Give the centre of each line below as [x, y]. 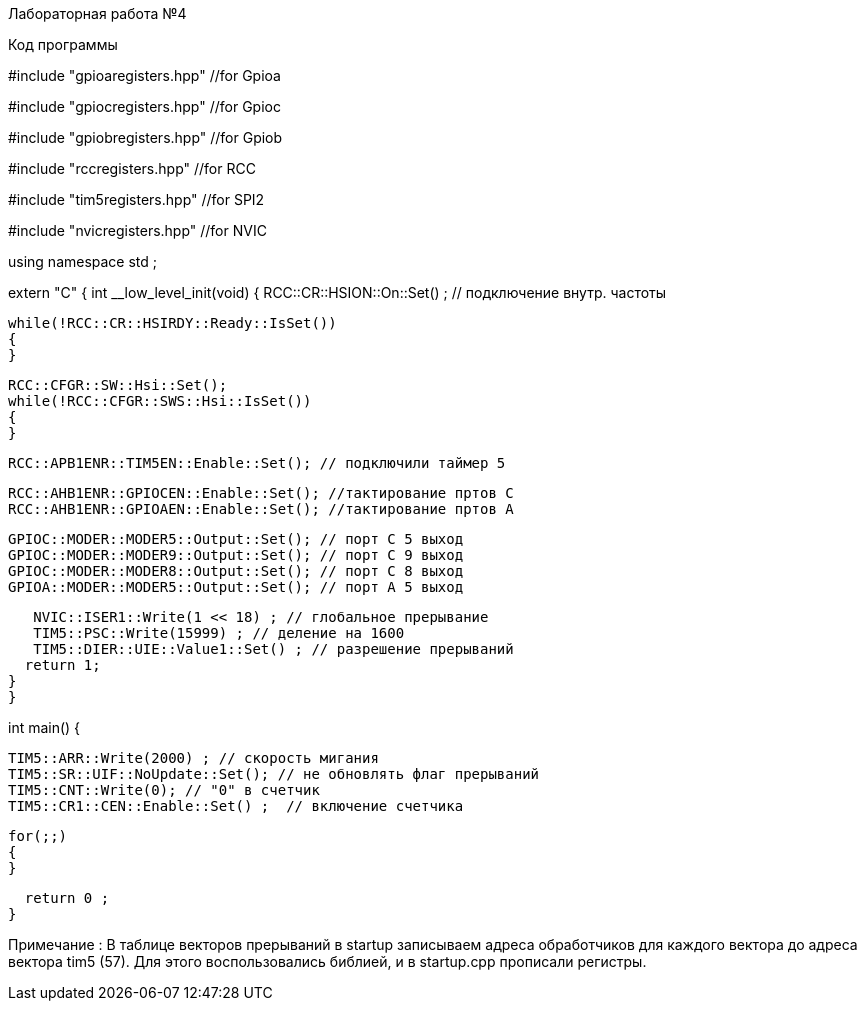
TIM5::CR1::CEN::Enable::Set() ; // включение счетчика [236, 806]
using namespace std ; [83, 261]
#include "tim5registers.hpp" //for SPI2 [136, 199]
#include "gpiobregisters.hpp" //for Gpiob [145, 137]
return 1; [62, 665]
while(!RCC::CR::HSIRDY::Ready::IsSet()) [172, 323]
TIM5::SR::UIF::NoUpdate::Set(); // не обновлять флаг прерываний [274, 774]
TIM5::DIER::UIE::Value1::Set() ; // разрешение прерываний [273, 649]
